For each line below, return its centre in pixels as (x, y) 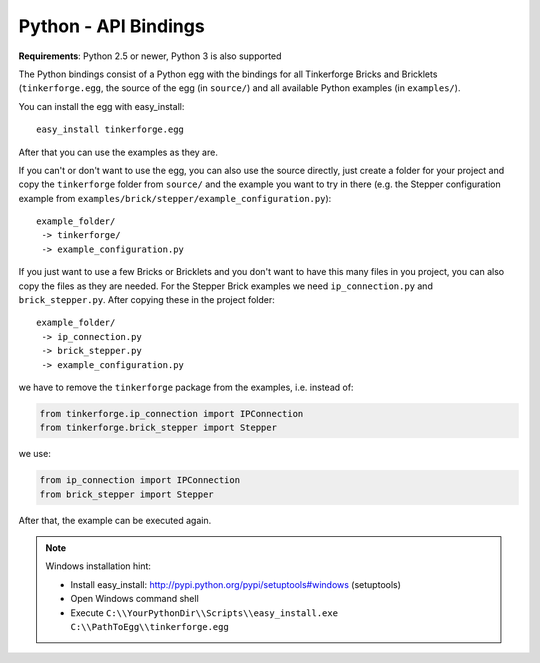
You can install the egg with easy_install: (101, 106)
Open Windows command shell (134, 599)
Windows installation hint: (98, 566)
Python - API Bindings (111, 26)
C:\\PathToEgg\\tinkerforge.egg (149, 627)
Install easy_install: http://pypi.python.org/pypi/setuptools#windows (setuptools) (236, 584)
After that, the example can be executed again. (115, 520)
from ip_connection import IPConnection (139, 480)
